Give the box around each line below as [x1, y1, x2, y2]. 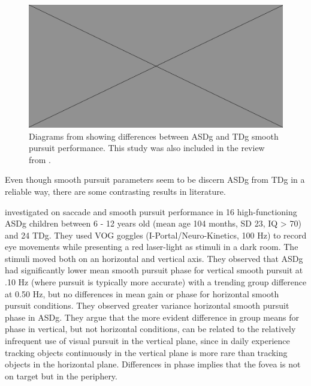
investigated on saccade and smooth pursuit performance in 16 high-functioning [5, 205, 297, 218]
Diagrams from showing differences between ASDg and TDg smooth [29, 129, 279, 142]
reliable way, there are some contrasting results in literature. [5, 185, 226, 197]
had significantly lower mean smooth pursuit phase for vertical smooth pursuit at [5, 264, 303, 276]
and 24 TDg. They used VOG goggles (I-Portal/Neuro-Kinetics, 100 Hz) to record [5, 228, 307, 241]
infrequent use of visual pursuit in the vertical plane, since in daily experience [5, 334, 290, 347]
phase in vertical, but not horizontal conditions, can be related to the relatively [5, 322, 296, 335]
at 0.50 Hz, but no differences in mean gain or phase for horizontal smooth [5, 287, 279, 300]
